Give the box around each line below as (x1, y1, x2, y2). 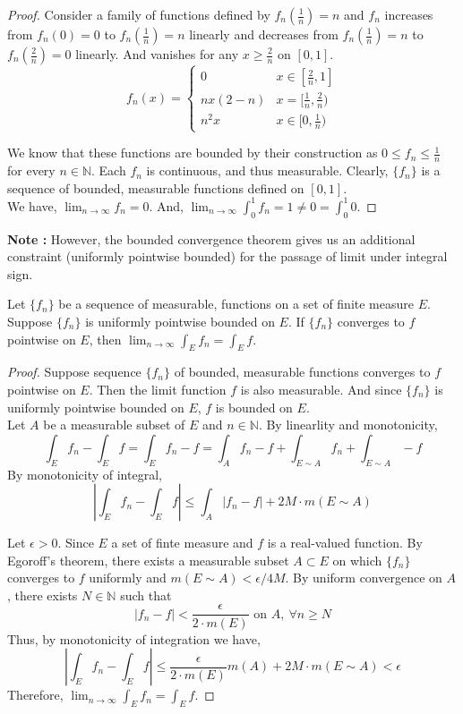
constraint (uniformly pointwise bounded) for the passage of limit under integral (7, 247, 448, 266)
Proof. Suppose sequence (7, 362, 141, 381)
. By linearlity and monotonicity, (258, 415, 438, 434)
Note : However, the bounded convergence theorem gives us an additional (7, 229, 416, 248)
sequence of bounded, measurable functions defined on (7, 178, 304, 197)
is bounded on (215, 397, 293, 416)
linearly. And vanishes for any (75, 45, 239, 63)
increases (384, 5, 433, 23)
